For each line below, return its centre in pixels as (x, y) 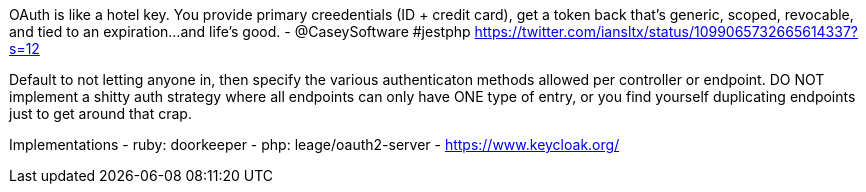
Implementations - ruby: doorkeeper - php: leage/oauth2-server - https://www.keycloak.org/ (314, 144)
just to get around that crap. (100, 113)
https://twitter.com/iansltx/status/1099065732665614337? (666, 31)
